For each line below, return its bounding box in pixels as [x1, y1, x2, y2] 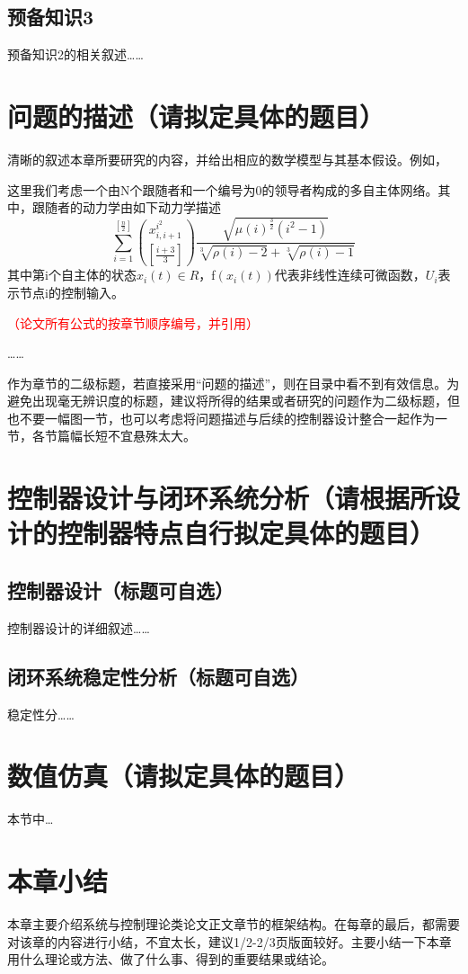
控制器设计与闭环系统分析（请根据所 [7, 479, 436, 516]
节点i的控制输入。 [19, 282, 124, 301]
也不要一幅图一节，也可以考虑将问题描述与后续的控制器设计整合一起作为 [7, 408, 435, 427]
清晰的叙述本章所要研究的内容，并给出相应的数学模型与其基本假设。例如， [7, 149, 447, 168]
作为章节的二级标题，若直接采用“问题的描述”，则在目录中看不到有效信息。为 [7, 373, 460, 392]
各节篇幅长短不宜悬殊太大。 [31, 426, 196, 445]
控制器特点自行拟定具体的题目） [57, 514, 436, 551]
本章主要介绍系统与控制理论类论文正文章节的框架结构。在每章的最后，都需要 [7, 915, 460, 934]
